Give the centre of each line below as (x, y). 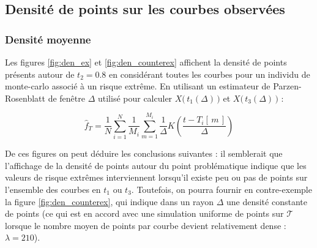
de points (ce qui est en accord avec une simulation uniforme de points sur (144, 213)
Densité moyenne (48, 39)
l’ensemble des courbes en (53, 189)
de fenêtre (66, 98)
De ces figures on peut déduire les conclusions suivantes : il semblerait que (144, 153)
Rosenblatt (25, 98)
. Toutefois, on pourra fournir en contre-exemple (222, 189)
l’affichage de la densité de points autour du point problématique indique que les (156, 165)
